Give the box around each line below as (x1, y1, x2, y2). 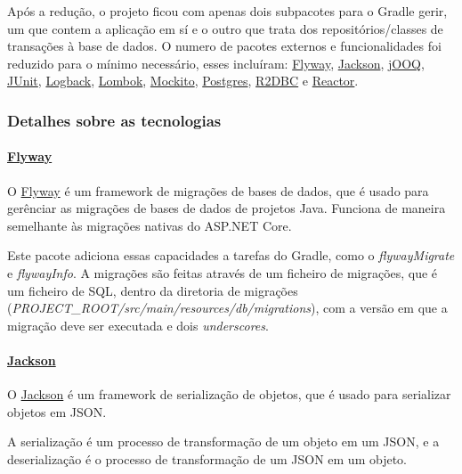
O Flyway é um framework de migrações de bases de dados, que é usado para (7, 181, 429, 200)
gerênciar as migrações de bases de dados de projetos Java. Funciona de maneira (7, 199, 446, 217)
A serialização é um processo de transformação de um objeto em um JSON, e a (7, 432, 440, 451)
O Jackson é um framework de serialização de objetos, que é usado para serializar (7, 385, 451, 404)
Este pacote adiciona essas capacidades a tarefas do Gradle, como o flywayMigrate (7, 246, 455, 265)
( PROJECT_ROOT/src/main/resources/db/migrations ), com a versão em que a (7, 298, 448, 317)
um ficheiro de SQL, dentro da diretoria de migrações (7, 281, 298, 299)
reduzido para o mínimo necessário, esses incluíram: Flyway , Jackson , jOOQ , (7, 53, 425, 72)
